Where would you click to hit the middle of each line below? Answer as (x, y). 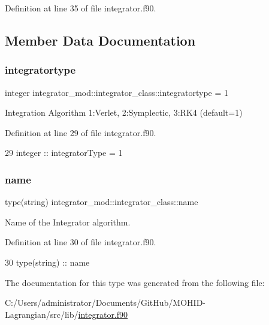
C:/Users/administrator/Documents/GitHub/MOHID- (105, 303)
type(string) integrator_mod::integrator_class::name (102, 202)
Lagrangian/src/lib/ (42, 314)
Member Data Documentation (100, 40)
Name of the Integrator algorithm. (68, 222)
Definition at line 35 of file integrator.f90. (81, 8)
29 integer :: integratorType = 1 (64, 153)
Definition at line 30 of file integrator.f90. (81, 242)
